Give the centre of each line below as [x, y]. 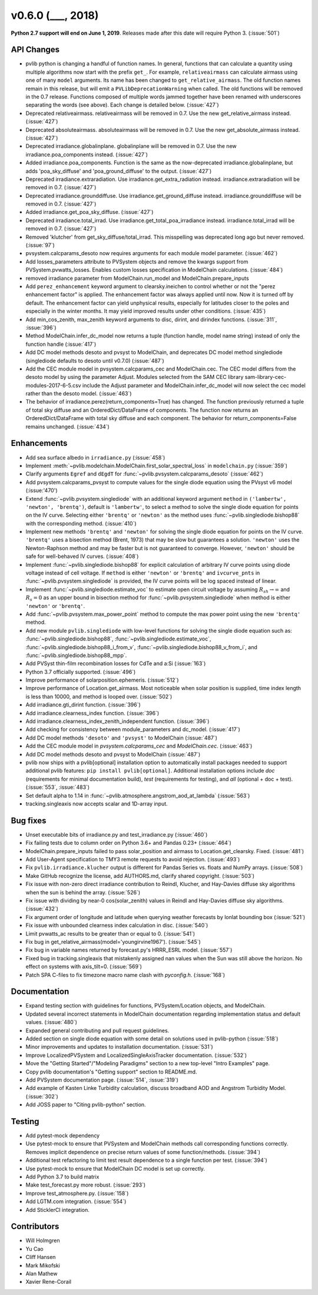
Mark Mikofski [43, 1265]
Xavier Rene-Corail [49, 1282]
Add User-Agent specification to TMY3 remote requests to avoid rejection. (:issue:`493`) [133, 860]
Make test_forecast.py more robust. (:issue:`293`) [86, 1185]
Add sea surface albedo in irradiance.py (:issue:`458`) [95, 457]
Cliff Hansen [41, 1257]
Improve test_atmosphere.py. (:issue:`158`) [77, 1193]
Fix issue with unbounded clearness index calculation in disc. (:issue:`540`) [117, 926]
